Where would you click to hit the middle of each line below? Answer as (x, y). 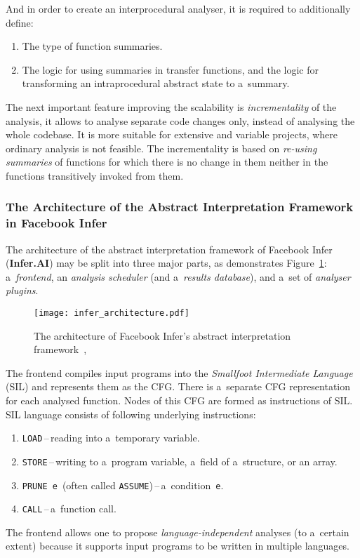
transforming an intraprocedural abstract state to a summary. (156, 83)
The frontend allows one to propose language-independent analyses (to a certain (178, 532)
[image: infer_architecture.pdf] (112, 313)
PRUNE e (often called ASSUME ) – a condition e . (123, 485)
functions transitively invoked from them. (95, 175)
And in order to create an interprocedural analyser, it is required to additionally (178, 8)
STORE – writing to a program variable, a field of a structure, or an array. (180, 461)
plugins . (22, 290)
